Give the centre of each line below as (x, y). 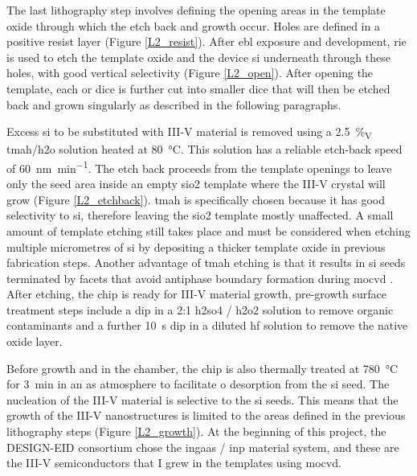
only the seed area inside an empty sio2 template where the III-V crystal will (196, 184)
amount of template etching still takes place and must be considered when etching (208, 230)
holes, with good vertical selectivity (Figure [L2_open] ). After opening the (190, 73)
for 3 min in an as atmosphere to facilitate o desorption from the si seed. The (198, 384)
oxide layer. (35, 341)
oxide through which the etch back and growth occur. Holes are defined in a (193, 25)
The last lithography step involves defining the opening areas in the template (196, 10)
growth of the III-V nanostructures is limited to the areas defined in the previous (206, 415)
